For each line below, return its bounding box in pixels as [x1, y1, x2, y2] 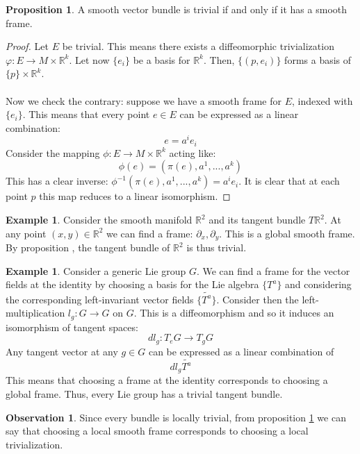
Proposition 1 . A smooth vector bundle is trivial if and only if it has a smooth [6, 2, 347, 16]
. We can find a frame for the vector [196, 263, 350, 278]
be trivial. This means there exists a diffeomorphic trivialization [62, 39, 334, 53]
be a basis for [133, 52, 190, 67]
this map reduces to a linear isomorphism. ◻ [39, 189, 231, 203]
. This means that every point [22, 107, 150, 121]
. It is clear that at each [238, 174, 340, 188]
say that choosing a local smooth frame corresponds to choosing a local [6, 423, 309, 438]
